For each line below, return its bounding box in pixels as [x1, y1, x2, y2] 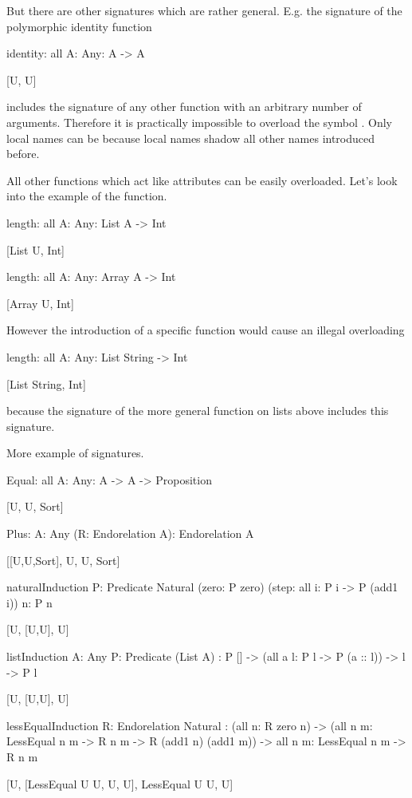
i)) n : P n [6, 594, 53, 610]
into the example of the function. [6, 188, 167, 204]
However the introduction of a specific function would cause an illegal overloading [6, 322, 405, 338]
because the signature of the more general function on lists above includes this [6, 402, 389, 419]
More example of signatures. [6, 444, 144, 461]
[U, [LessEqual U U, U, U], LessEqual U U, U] [6, 775, 233, 792]
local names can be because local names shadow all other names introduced [6, 129, 375, 146]
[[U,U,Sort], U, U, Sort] [6, 551, 120, 568]
